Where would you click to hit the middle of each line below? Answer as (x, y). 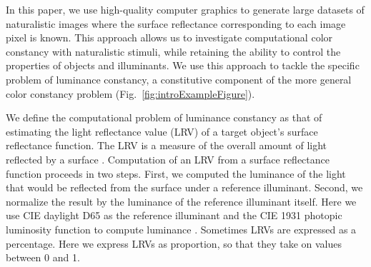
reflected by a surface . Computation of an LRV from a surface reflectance (168, 159)
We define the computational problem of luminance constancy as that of (164, 117)
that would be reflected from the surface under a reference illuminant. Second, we (184, 187)
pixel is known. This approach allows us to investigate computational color (169, 37)
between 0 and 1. (43, 257)
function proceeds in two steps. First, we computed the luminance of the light (176, 173)
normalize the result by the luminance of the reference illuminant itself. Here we (181, 201)
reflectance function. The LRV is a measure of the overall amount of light (167, 145)
